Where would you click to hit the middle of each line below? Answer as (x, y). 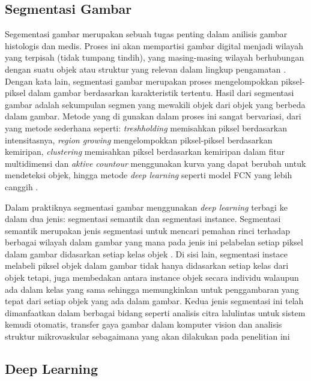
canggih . (22, 186)
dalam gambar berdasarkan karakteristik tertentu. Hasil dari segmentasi (161, 93)
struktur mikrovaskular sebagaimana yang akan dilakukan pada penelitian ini (147, 336)
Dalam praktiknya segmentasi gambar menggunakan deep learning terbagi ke (146, 207)
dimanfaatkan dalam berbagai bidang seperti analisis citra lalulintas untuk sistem (155, 312)
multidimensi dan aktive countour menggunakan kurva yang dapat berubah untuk (155, 163)
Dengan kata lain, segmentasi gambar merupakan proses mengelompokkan (142, 81)
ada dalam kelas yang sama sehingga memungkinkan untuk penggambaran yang (152, 289)
